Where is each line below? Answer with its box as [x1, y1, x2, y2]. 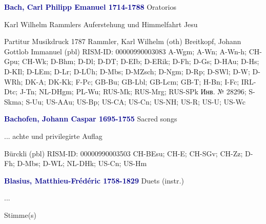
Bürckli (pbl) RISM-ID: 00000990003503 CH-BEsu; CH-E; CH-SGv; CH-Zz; [4, 148, 243, 158]
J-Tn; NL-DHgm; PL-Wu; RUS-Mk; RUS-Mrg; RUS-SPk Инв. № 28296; [19, 86, 247, 97]
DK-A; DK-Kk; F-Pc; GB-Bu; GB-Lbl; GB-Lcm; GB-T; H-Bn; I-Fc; [25, 76, 239, 87]
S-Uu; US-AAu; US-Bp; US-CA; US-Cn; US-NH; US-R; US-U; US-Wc [26, 96, 245, 107]
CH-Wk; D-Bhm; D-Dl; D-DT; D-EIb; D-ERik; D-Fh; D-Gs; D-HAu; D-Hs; [22, 56, 259, 67]
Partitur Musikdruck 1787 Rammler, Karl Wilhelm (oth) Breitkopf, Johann [4, 36, 241, 47]
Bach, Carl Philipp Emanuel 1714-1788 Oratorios [4, 2, 176, 12]
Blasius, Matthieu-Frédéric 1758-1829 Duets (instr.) [4, 175, 184, 186]
